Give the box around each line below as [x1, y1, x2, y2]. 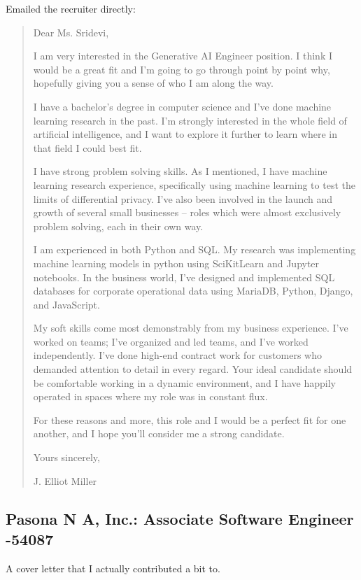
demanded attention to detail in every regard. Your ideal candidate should [33, 362, 353, 376]
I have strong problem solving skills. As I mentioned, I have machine [33, 164, 327, 178]
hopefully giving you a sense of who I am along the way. [33, 76, 274, 90]
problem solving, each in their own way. [33, 218, 204, 233]
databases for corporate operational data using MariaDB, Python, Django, [33, 283, 353, 298]
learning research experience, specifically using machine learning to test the [33, 177, 355, 192]
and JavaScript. [33, 297, 100, 311]
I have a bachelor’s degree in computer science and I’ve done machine [33, 99, 332, 113]
